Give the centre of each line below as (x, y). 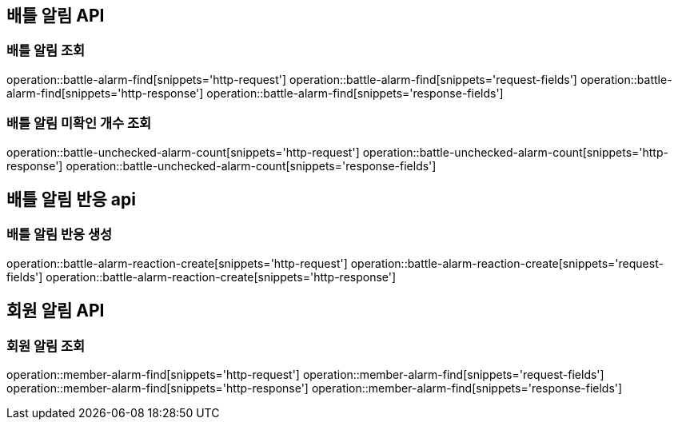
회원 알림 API (56, 311)
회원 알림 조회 (46, 346)
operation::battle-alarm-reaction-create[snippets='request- (507, 263)
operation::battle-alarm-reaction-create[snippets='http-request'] (177, 263)
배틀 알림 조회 (46, 51)
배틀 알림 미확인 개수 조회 (79, 123)
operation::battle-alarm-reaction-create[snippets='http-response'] (221, 277)
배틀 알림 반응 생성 (60, 235)
